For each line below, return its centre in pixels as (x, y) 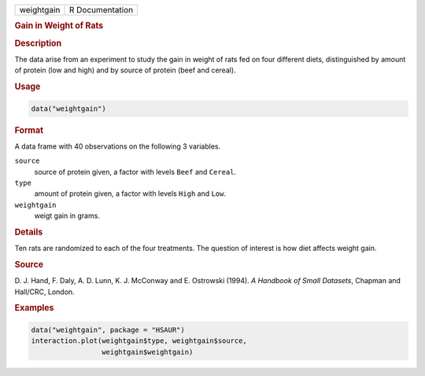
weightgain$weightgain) (147, 352)
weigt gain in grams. (67, 216)
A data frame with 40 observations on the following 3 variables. (117, 146)
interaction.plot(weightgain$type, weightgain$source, (139, 341)
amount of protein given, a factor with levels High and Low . (130, 194)
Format (29, 130)
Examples (34, 308)
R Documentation (101, 10)
